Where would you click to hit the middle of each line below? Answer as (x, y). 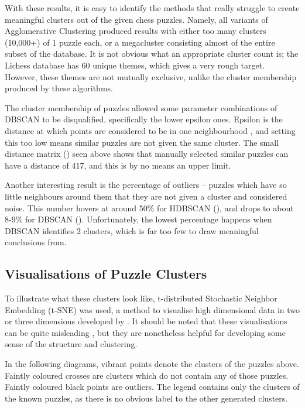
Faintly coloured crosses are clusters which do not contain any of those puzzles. (147, 375)
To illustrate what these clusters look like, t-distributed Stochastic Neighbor (141, 298)
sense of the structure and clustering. (71, 344)
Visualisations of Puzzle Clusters (106, 274)
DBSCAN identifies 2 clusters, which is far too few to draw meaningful (132, 230)
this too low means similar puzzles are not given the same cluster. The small (142, 142)
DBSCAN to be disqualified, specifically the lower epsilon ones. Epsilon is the (144, 119)
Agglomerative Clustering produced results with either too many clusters (136, 31)
